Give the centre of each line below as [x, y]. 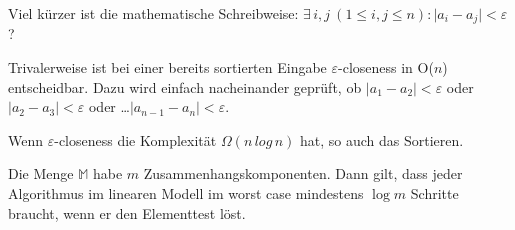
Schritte [434, 193]
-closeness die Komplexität [135, 139]
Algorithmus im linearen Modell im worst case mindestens [186, 193]
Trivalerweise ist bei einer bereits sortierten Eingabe [167, 67]
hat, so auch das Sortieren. [381, 139]
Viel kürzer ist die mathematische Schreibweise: [153, 13]
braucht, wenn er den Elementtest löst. [127, 212]
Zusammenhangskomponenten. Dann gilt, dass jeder [303, 173]
